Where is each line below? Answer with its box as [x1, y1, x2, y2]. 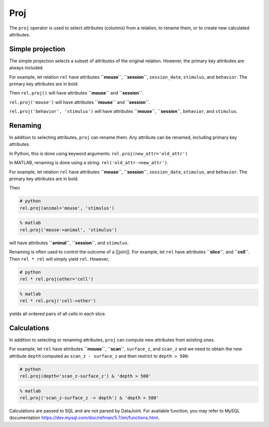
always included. [9, 65, 44, 71]
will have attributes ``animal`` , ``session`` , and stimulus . [9, 239, 129, 246]
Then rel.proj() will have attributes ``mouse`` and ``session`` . [9, 90, 144, 96]
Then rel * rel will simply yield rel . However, [9, 256, 110, 262]
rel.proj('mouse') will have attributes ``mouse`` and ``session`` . [9, 99, 150, 105]
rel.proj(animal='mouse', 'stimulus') [19, 205, 115, 211]
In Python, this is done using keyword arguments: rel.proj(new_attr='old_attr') [9, 150, 188, 156]
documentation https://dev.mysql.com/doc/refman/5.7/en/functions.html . [9, 415, 159, 421]
